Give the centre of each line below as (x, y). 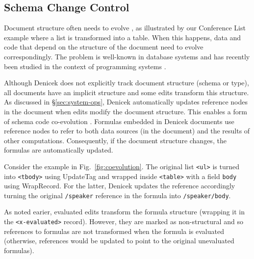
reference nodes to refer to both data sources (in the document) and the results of (127, 131)
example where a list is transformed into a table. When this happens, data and (123, 37)
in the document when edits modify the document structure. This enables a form (126, 111)
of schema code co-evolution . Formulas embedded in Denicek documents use (119, 121)
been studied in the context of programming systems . (85, 66)
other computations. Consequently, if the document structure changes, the (115, 140)
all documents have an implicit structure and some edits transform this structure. (127, 92)
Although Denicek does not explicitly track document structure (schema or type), (127, 83)
